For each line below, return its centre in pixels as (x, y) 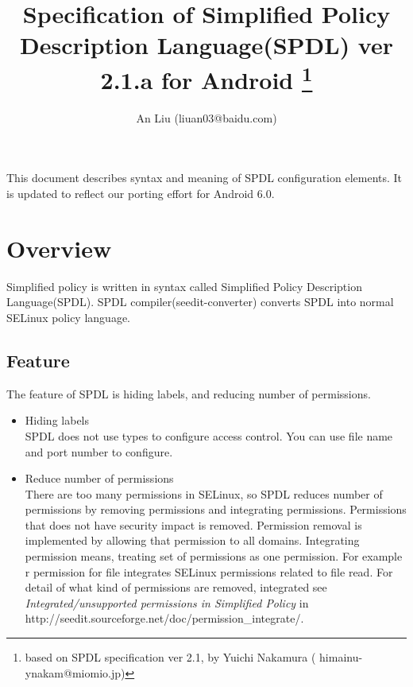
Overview (59, 248)
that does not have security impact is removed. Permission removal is (193, 524)
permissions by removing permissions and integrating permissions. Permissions (216, 509)
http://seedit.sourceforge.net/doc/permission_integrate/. (164, 618)
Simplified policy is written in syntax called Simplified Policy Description (184, 286)
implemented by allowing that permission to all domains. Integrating (192, 540)
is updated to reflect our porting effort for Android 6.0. (141, 194)
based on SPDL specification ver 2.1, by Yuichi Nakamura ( (170, 657)
